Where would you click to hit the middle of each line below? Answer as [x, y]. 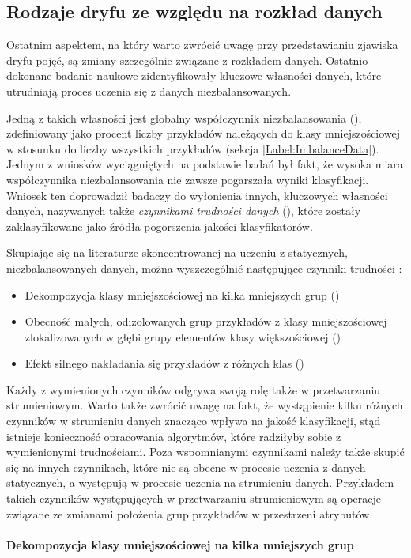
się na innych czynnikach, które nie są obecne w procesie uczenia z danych [186, 467]
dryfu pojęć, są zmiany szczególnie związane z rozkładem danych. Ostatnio [187, 60]
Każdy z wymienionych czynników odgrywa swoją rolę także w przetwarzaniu [194, 389]
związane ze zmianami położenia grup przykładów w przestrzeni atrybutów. [190, 513]
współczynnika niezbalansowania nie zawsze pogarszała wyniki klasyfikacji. [188, 179]
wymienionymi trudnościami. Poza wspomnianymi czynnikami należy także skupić [205, 452]
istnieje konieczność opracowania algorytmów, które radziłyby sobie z [174, 436]
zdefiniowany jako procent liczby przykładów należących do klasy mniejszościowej [204, 133]
